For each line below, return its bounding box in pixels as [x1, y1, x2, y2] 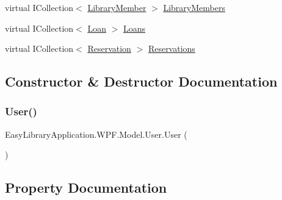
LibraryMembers [163, 1, 225, 13]
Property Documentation [5, 178, 167, 197]
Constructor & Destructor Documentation [5, 72, 278, 91]
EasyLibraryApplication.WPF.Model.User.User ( [5, 127, 187, 140]
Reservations [148, 42, 195, 55]
